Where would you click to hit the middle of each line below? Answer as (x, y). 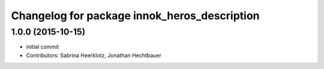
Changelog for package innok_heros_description (136, 16)
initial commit (43, 47)
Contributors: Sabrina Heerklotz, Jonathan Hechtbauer (94, 55)
